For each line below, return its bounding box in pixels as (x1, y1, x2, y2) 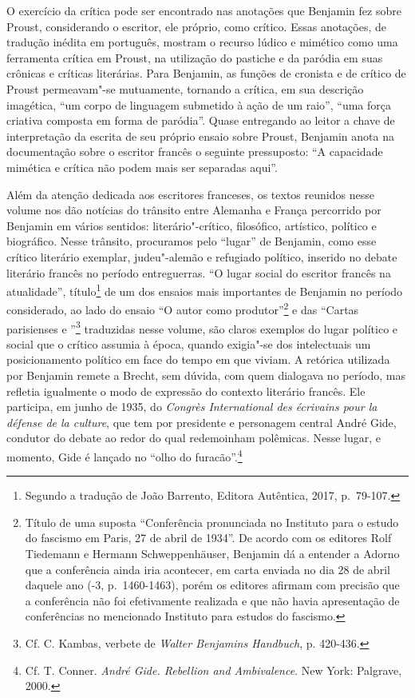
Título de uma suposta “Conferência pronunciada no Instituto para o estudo (25, 513, 399, 530)
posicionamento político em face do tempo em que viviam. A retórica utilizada (6, 351, 390, 368)
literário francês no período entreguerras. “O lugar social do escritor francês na (6, 264, 391, 281)
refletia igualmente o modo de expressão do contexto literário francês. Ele (6, 382, 366, 399)
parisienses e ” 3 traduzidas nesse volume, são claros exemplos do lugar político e (6, 317, 398, 337)
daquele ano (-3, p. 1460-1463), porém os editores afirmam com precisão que (25, 576, 400, 593)
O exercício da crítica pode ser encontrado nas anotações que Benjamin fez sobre (6, 2, 401, 18)
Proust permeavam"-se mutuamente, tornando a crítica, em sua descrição (6, 80, 364, 97)
